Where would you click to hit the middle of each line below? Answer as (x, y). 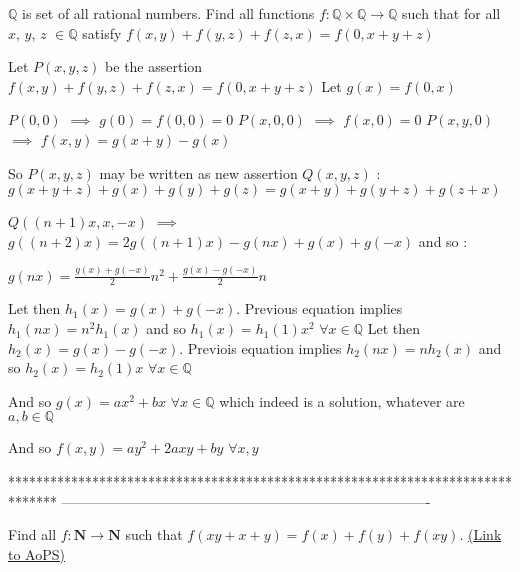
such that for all (451, 13)
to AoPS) (36, 553)
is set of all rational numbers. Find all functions (168, 13)
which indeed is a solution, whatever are (342, 400)
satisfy (102, 32)
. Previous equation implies (319, 308)
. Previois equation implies (260, 347)
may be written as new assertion (198, 172)
